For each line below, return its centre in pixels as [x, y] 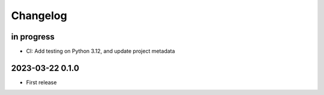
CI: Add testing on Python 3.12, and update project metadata [100, 51]
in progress [33, 37]
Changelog [39, 16]
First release [41, 82]
